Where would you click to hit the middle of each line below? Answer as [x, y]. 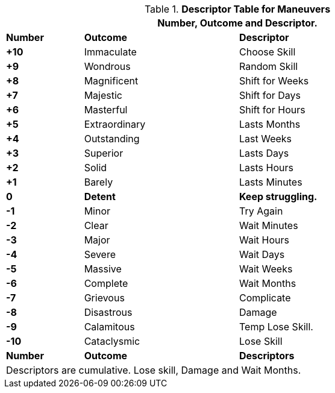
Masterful [106, 110]
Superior [104, 153]
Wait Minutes [268, 225]
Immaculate [110, 52]
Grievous [104, 298]
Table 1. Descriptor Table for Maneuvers [237, 9]
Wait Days [262, 254]
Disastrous [108, 312]
